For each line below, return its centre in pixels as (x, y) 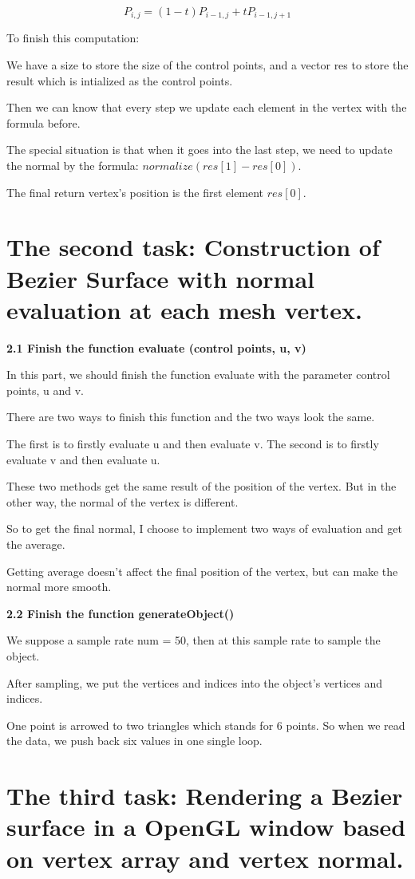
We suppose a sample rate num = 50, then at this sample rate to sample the (194, 640)
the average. (36, 544)
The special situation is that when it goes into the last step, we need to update (200, 150)
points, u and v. (45, 390)
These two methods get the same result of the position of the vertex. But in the (202, 486)
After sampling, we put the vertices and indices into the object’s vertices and (195, 682)
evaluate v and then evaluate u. (83, 459)
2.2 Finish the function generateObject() (121, 613)
